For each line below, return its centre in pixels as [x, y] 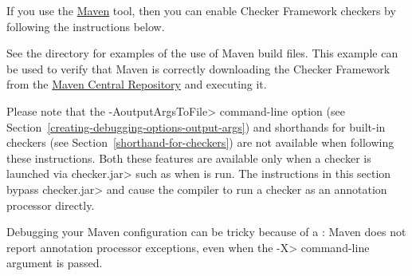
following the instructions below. [86, 26]
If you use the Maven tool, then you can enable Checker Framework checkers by [201, 10]
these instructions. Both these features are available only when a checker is [189, 158]
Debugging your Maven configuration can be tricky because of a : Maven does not [206, 232]
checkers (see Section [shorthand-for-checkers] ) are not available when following [200, 142]
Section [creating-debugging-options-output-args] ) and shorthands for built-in [196, 126]
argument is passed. [55, 263]
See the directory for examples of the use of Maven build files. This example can [202, 53]
